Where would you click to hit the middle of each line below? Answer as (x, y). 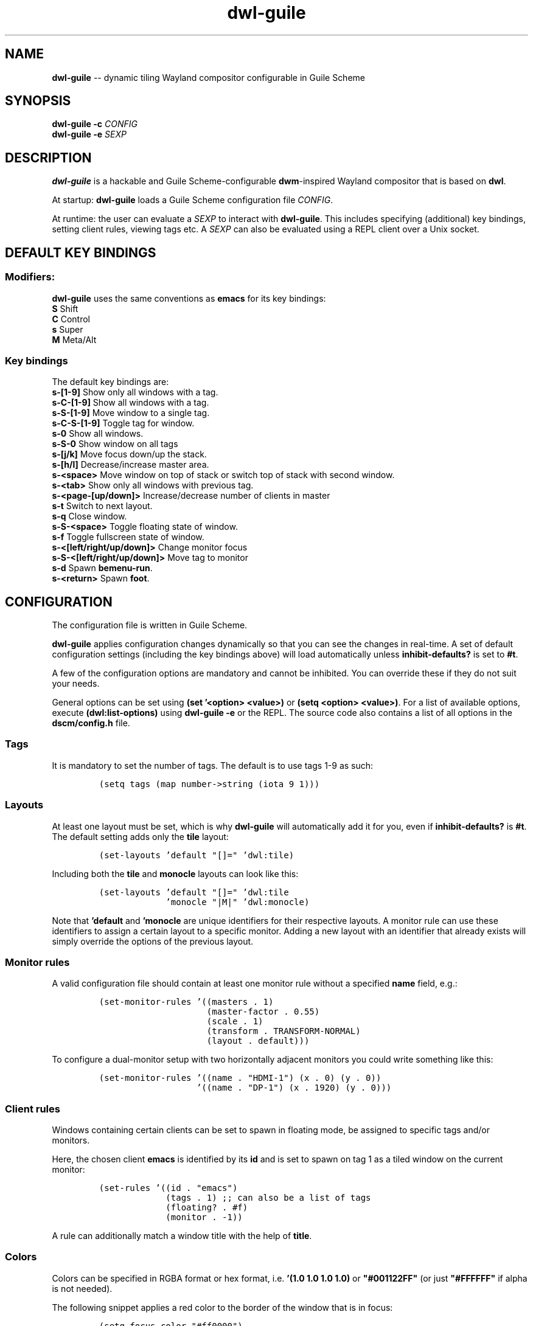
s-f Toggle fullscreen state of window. (128, 537)
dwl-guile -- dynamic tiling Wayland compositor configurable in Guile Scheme (208, 77)
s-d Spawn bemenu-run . (102, 568)
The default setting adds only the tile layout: (140, 836)
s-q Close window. (89, 516)
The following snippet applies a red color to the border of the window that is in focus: (222, 1307)
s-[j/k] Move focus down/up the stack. (129, 454)
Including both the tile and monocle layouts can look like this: (175, 873)
